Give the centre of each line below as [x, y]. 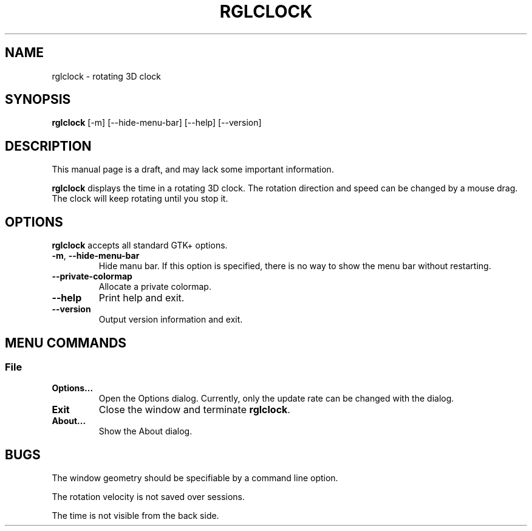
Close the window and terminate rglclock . [194, 410]
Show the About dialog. [145, 431]
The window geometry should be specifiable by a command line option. [195, 478]
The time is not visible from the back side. [135, 516]
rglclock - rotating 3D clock [107, 76]
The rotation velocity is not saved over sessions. [148, 497]
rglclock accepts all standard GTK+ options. [140, 245]
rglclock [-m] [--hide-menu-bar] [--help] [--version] [157, 123]
